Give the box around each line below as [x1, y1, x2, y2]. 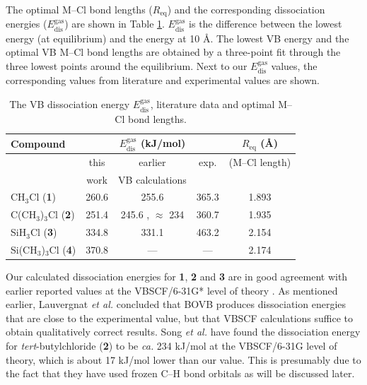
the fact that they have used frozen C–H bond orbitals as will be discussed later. [6, 366, 355, 381]
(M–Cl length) [228, 154, 291, 169]
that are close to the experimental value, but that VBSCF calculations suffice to [6, 310, 354, 325]
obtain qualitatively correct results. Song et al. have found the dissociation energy [6, 324, 361, 339]
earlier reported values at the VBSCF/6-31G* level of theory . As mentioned [6, 283, 338, 297]
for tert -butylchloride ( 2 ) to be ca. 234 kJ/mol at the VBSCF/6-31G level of [6, 338, 337, 353]
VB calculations [118, 172, 187, 186]
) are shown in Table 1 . [64, 16, 165, 31]
